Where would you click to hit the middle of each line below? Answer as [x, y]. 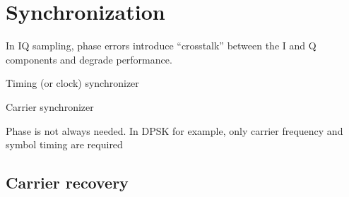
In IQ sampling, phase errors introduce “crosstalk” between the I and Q [161, 46]
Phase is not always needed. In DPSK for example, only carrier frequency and [174, 130]
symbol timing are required [64, 144]
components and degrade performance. [89, 59]
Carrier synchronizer [50, 106]
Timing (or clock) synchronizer [72, 83]
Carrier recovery [67, 183]
